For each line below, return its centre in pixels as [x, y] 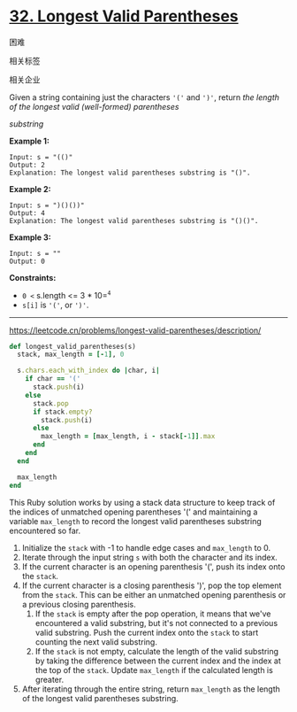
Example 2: [30, 189]
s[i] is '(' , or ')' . [55, 305]
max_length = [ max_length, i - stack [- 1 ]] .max [128, 437]
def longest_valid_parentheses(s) [73, 346]
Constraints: [33, 277]
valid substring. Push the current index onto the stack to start [147, 632]
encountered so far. [45, 530]
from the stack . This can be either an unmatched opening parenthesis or [154, 594]
